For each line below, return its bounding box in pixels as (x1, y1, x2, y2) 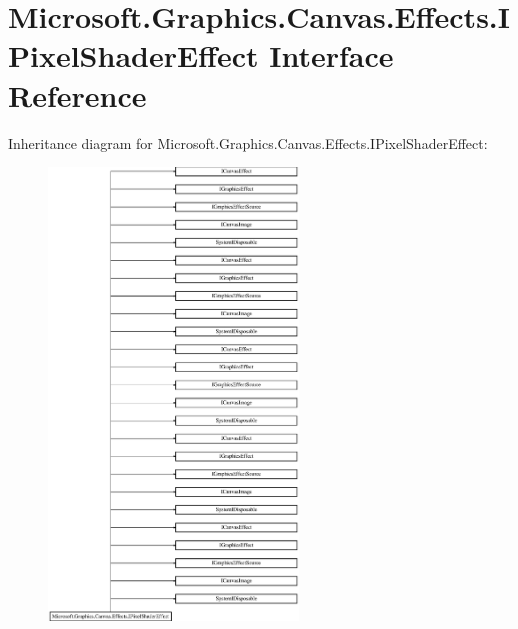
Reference (8, 74, 147, 115)
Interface (269, 35, 394, 76)
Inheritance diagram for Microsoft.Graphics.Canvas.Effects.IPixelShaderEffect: (8, 132, 488, 153)
